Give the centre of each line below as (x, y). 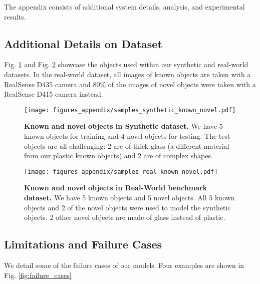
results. (15, 16)
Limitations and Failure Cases (83, 244)
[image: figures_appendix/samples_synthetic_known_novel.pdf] (130, 110)
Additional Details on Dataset (83, 43)
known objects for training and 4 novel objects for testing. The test (127, 136)
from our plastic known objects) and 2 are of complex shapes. (118, 156)
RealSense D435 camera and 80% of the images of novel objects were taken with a (130, 84)
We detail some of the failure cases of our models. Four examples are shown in (124, 265)
